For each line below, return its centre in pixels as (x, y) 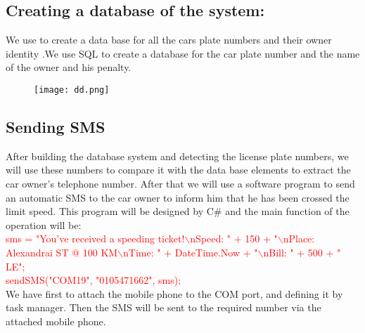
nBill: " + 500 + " (302, 252)
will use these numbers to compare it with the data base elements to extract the (178, 170)
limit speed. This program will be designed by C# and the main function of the (178, 211)
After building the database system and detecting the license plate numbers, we (177, 156)
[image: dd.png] (72, 90)
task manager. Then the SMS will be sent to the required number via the (164, 307)
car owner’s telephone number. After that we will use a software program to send (180, 184)
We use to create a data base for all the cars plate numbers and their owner (169, 40)
